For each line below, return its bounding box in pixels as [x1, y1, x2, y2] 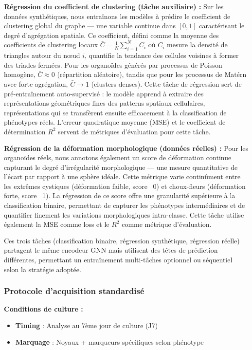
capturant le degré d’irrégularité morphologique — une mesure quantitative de [4, 162, 238, 172]
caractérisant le [199, 20, 245, 31]
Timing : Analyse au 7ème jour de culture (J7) [15, 320, 158, 331]
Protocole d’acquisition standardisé [4, 285, 144, 297]
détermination [4, 126, 46, 136]
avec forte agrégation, [4, 78, 68, 89]
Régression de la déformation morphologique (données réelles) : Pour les [4, 143, 249, 153]
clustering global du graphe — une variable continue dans [4, 20, 176, 31]
